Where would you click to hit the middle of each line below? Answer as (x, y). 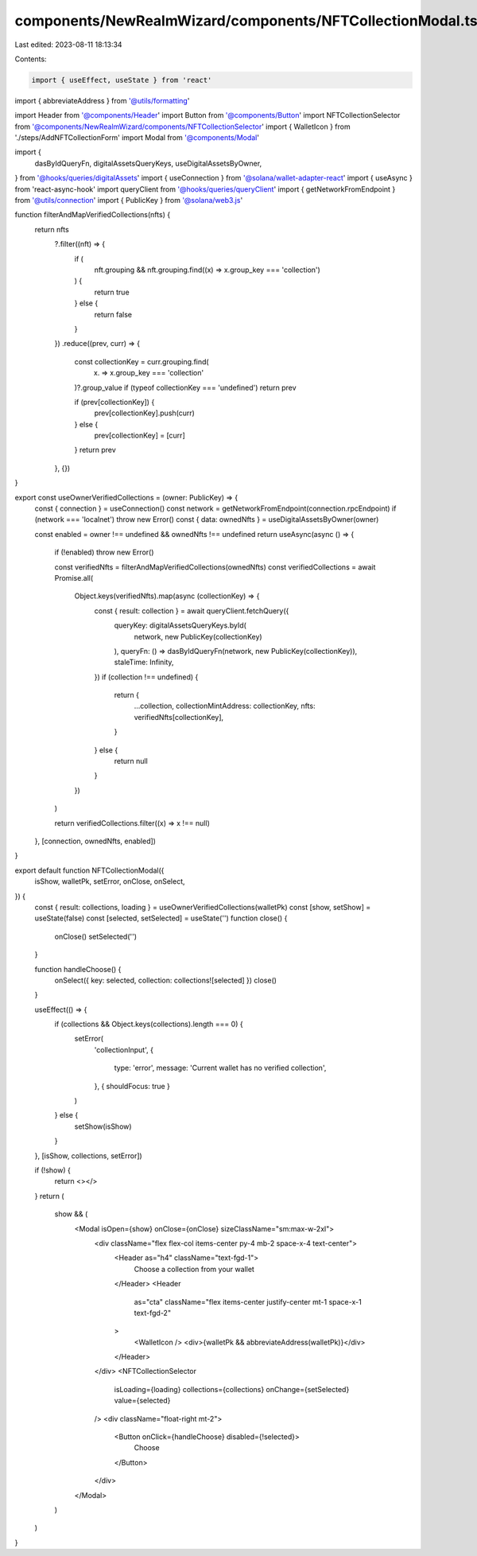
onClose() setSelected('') (95, 936)
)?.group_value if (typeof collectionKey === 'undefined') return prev (186, 387)
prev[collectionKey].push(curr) (144, 413)
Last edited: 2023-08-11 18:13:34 (68, 45)
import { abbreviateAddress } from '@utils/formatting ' (102, 100)
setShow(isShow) (103, 1126)
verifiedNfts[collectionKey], (179, 717)
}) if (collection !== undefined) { (146, 677)
